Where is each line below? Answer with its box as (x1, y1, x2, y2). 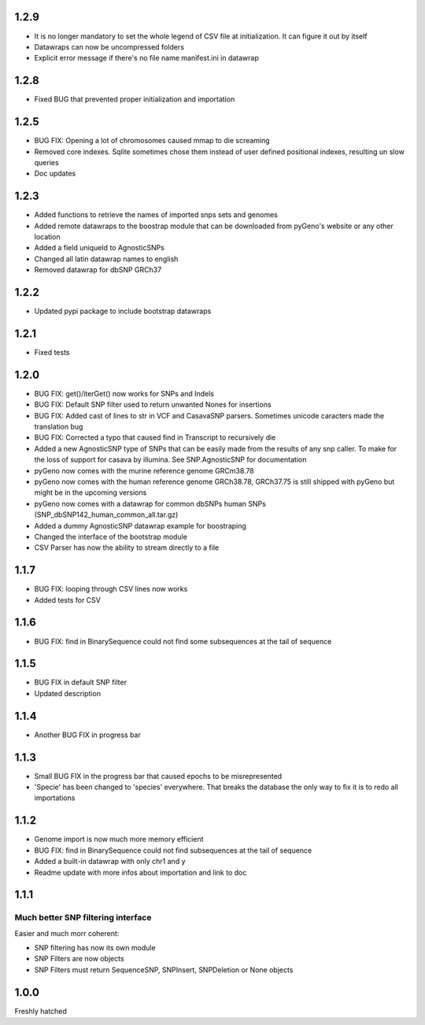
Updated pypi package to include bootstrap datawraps (34, 307, 212, 316)
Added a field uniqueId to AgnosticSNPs (34, 243, 165, 253)
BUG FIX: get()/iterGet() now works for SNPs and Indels (34, 389, 214, 398)
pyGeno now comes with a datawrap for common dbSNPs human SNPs (34, 499, 267, 508)
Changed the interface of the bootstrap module (34, 532, 188, 541)
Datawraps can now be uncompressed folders (34, 42, 185, 51)
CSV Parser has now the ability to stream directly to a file (34, 543, 220, 552)
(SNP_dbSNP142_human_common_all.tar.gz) (34, 510, 179, 519)
